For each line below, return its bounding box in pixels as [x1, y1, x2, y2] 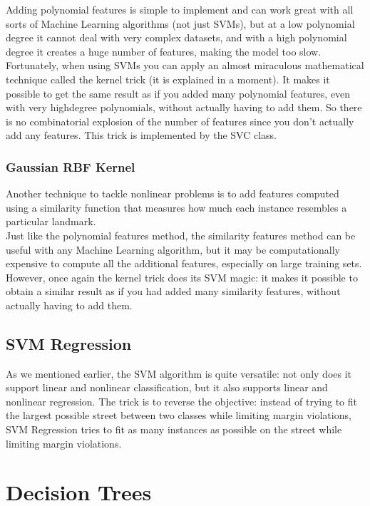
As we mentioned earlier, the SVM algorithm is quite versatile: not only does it [6, 366, 352, 381]
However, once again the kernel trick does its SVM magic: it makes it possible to [6, 269, 358, 284]
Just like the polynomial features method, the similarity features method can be [6, 227, 356, 242]
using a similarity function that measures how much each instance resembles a [6, 200, 347, 215]
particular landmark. [6, 214, 96, 229]
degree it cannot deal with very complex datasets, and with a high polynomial [6, 30, 347, 45]
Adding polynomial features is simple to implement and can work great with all [6, 2, 354, 16]
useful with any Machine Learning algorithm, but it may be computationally [6, 242, 341, 257]
